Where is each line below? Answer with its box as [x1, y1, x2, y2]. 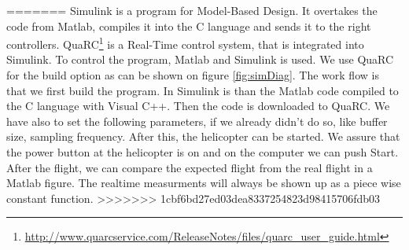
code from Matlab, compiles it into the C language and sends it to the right [6, 17, 371, 34]
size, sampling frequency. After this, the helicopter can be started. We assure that [6, 128, 400, 145]
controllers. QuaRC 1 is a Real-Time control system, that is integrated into [6, 34, 364, 52]
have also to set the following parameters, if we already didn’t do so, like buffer [6, 112, 388, 129]
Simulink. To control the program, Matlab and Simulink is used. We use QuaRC [6, 51, 394, 68]
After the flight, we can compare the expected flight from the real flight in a [6, 159, 373, 175]
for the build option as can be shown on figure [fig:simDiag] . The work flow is [6, 67, 379, 83]
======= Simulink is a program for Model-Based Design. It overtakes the [6, 2, 378, 18]
